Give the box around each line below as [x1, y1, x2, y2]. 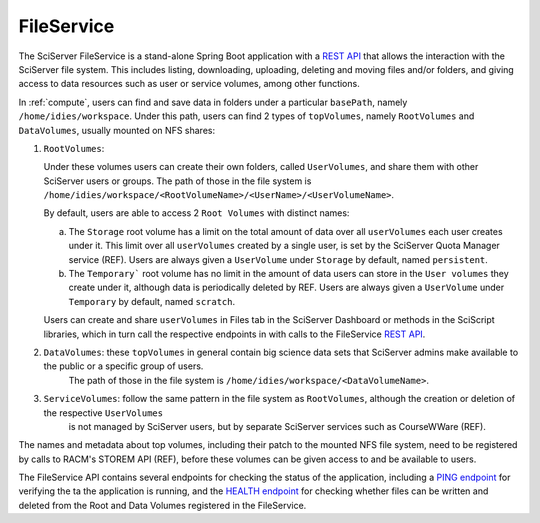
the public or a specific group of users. [43, 360, 204, 372]
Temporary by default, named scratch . [68, 295, 236, 307]
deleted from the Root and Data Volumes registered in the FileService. [18, 499, 307, 511]
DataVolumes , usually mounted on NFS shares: [18, 124, 215, 136]
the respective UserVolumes [43, 406, 164, 419]
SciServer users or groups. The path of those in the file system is [43, 175, 312, 187]
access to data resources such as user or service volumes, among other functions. [18, 78, 360, 90]
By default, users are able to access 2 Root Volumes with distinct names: [43, 207, 350, 219]
